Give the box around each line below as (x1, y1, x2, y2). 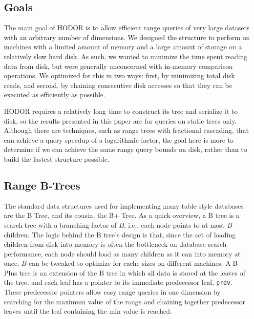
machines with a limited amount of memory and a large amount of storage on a (4, 42, 242, 52)
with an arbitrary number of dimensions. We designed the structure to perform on (4, 32, 250, 42)
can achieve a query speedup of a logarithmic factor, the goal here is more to (4, 134, 234, 145)
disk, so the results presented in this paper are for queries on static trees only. (4, 115, 237, 126)
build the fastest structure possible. (4, 153, 109, 164)
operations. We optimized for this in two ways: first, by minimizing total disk (4, 70, 235, 81)
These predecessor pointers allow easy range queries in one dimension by (4, 287, 221, 297)
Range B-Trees (4, 177, 81, 192)
